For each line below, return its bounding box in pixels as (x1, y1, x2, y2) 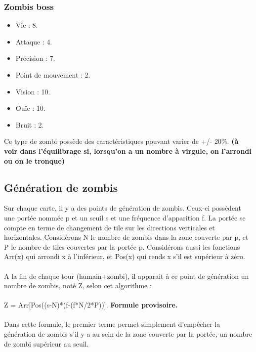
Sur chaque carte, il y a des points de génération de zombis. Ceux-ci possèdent (4, 203, 241, 213)
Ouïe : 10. (15, 103, 45, 113)
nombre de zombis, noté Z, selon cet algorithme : (4, 280, 152, 291)
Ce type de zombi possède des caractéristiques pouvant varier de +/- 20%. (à (4, 136, 239, 146)
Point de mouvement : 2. (15, 70, 90, 80)
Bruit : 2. (15, 119, 44, 130)
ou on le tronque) (4, 155, 65, 166)
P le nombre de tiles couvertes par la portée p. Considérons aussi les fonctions (4, 241, 240, 252)
